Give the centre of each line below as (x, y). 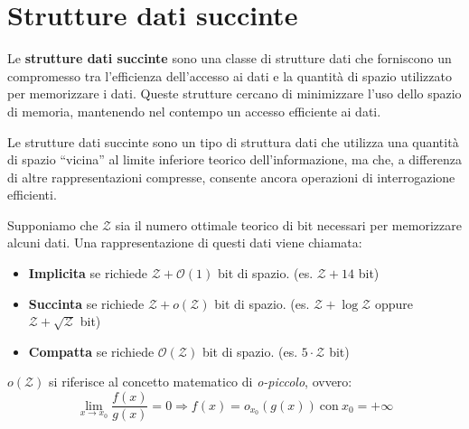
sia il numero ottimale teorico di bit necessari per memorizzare (288, 224)
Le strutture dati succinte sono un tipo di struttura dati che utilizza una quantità (233, 141)
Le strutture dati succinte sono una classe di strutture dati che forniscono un (230, 58)
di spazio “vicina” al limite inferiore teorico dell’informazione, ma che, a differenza (235, 159)
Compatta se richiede (91, 351)
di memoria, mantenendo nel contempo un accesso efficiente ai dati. (194, 111)
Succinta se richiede (86, 303)
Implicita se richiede (88, 273)
